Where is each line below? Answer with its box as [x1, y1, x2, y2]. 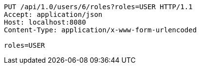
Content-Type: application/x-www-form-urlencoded [4, 26, 197, 34]
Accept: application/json [4, 11, 103, 18]
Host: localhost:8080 [4, 18, 86, 26]
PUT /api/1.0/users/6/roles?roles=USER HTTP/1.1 [4, 3, 193, 11]
